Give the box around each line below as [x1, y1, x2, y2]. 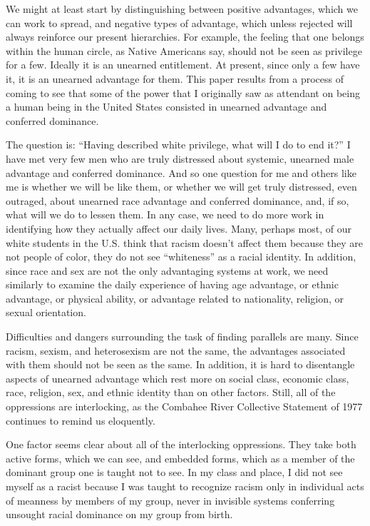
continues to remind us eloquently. [6, 413, 155, 428]
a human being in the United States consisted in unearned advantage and [6, 99, 327, 114]
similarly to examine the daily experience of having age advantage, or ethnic [6, 277, 339, 292]
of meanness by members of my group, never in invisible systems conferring [6, 492, 335, 507]
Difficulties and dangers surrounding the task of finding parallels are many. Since [6, 329, 359, 344]
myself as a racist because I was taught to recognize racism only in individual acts [6, 479, 364, 493]
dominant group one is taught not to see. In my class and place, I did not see [6, 465, 343, 480]
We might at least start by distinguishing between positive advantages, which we [6, 1, 358, 16]
